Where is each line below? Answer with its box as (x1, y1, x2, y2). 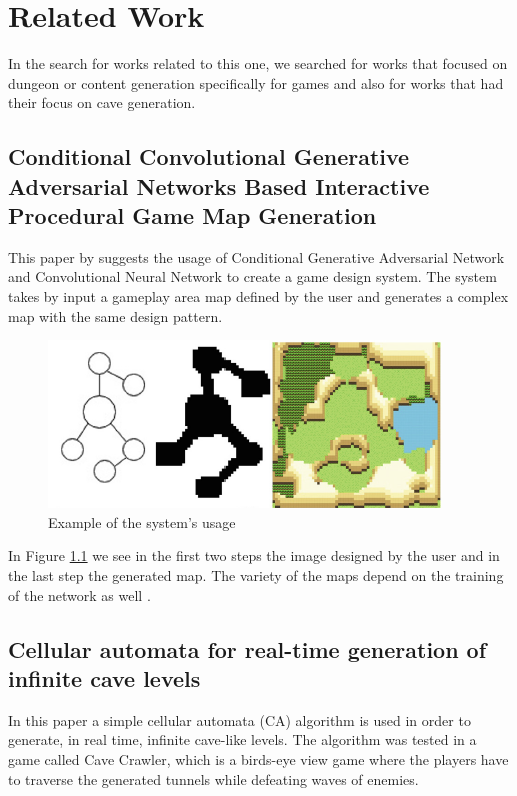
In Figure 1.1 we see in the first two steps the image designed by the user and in (8, 545, 500, 566)
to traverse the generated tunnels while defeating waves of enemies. (8, 768, 419, 789)
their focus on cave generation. (8, 92, 196, 113)
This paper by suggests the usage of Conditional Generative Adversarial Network (8, 246, 505, 267)
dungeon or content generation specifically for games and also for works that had (8, 72, 504, 93)
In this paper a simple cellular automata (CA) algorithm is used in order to (8, 709, 471, 730)
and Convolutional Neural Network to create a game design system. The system (8, 266, 497, 287)
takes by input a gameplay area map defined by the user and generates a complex (8, 286, 509, 307)
